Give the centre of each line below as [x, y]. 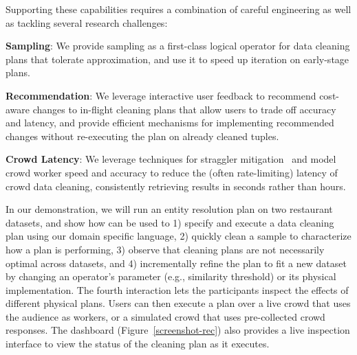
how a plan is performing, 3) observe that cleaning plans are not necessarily [165, 249]
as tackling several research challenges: [87, 22]
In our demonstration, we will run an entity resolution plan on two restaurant [169, 209]
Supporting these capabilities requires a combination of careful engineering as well [178, 9]
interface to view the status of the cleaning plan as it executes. [138, 344]
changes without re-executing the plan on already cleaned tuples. [142, 136]
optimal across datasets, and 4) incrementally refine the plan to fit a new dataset [176, 263]
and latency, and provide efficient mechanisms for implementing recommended [170, 123]
